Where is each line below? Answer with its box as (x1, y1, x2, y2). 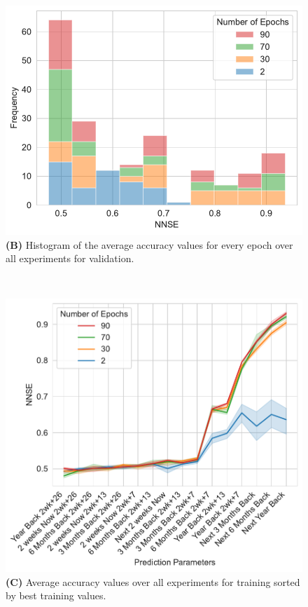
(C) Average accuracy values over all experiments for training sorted (6, 574, 300, 589)
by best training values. (6, 588, 106, 603)
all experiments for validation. (6, 251, 134, 266)
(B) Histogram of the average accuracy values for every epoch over (6, 237, 293, 252)
